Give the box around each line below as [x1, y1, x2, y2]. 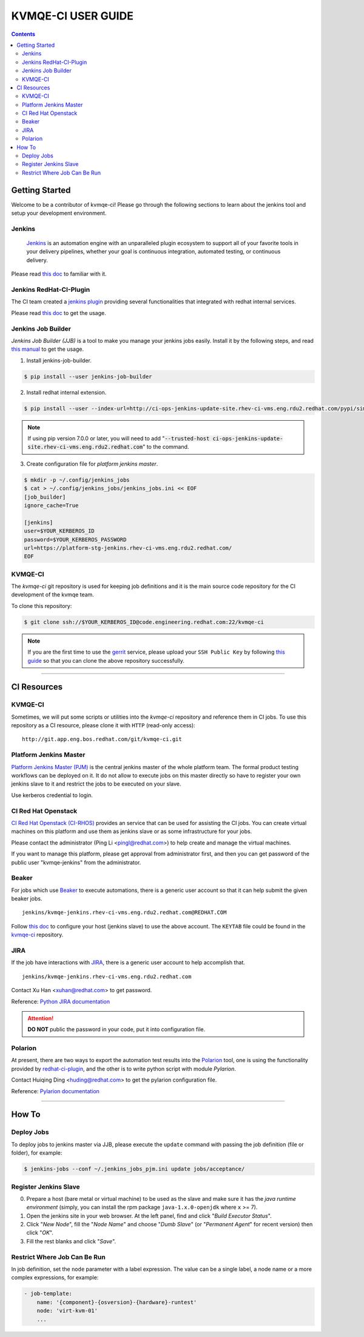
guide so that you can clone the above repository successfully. [27, 657, 184, 664]
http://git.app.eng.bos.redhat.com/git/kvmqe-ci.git [22, 736, 182, 743]
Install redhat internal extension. [26, 389, 107, 396]
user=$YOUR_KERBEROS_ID [24, 528, 95, 534]
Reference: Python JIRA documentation [11, 998, 110, 1005]
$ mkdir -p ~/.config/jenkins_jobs [24, 476, 130, 483]
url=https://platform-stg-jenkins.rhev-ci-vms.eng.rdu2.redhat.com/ [24, 544, 232, 551]
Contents [11, 30, 36, 38]
